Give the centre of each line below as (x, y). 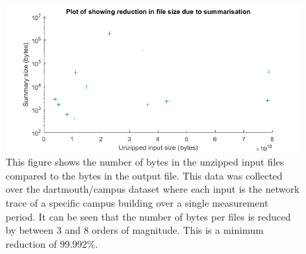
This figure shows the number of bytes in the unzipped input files (145, 162)
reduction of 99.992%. (52, 243)
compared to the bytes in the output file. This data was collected (144, 175)
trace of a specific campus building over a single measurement (137, 203)
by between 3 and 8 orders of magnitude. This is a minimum (135, 230)
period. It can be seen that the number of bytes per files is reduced (148, 216)
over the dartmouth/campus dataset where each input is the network (153, 189)
